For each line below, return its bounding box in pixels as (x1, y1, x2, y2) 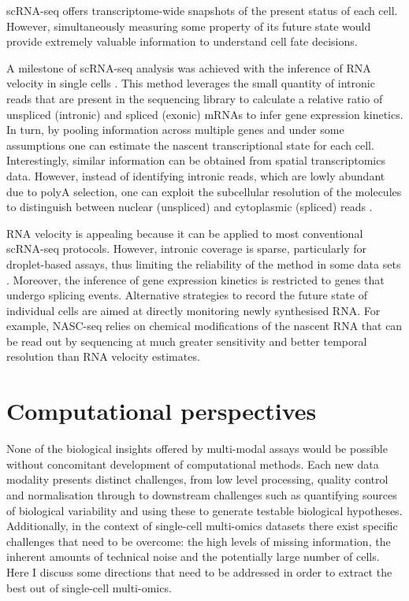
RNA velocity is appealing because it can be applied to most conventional (6, 224, 363, 241)
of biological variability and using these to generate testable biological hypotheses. (6, 502, 403, 518)
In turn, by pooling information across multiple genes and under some (6, 121, 344, 138)
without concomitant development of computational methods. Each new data (6, 455, 379, 472)
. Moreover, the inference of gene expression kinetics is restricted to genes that (6, 271, 385, 288)
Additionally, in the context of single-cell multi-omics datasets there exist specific (6, 518, 398, 534)
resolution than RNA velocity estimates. (6, 348, 200, 365)
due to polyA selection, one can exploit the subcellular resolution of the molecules (6, 183, 402, 199)
